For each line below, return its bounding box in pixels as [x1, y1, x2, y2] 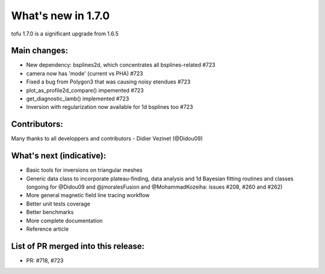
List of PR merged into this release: [11, 241, 145, 251]
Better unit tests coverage [26, 200, 90, 207]
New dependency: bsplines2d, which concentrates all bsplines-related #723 [26, 61, 216, 68]
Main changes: [11, 46, 69, 56]
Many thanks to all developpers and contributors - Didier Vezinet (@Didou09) [11, 135, 203, 142]
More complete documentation [26, 217, 103, 224]
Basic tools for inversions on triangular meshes [26, 166, 143, 174]
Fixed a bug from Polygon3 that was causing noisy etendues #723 [26, 78, 191, 85]
